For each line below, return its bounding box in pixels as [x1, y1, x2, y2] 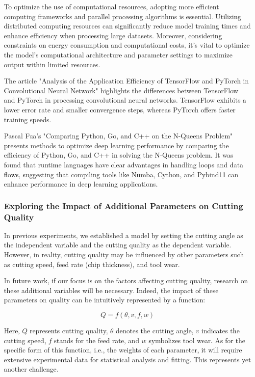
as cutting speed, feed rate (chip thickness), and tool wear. [4, 259, 180, 269]
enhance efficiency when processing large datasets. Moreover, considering [4, 30, 222, 40]
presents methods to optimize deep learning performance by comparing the [4, 140, 229, 150]
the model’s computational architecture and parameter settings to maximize [4, 49, 232, 59]
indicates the [201, 325, 240, 335]
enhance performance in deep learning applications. [4, 179, 158, 189]
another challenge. [4, 364, 58, 374]
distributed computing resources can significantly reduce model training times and [4, 21, 251, 31]
